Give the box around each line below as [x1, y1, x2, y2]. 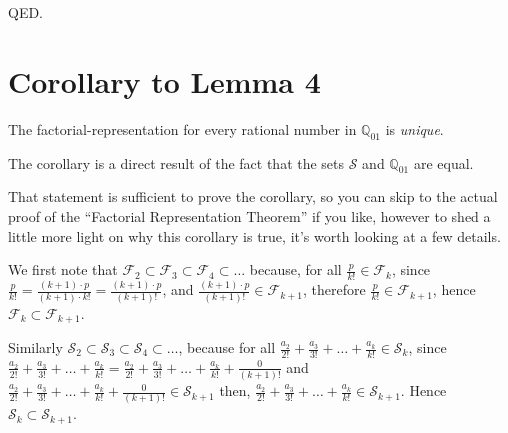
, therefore [303, 279, 366, 300]
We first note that [8, 259, 118, 280]
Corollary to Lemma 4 [8, 60, 321, 101]
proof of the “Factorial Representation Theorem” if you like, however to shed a [8, 205, 491, 226]
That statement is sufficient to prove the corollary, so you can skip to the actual [8, 186, 498, 207]
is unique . [385, 118, 444, 139]
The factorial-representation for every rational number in [8, 118, 357, 139]
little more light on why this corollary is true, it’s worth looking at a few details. [8, 225, 501, 246]
